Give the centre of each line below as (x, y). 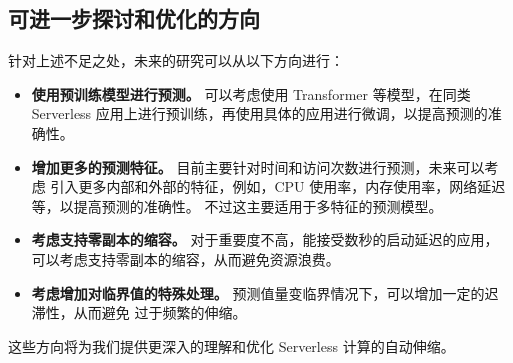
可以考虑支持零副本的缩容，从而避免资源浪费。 (185, 258)
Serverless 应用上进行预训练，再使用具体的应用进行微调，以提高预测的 (259, 113)
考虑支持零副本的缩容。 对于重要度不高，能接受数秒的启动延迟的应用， (265, 239)
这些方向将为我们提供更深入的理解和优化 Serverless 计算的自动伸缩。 (231, 345)
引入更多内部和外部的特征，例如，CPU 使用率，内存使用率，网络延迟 (278, 186)
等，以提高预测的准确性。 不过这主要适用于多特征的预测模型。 (237, 205)
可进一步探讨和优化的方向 (134, 18)
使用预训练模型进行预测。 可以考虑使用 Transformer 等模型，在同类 (251, 93)
